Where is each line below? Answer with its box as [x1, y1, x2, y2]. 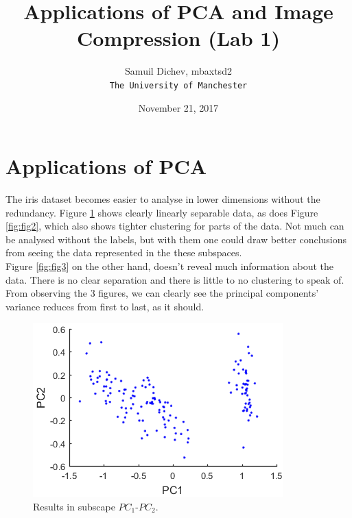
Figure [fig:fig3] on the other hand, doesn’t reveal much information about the [5, 259, 334, 273]
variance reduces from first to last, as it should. [5, 299, 204, 313]
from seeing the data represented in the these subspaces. [5, 245, 242, 260]
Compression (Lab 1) [77, 24, 280, 52]
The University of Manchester [109, 80, 248, 90]
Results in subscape [33, 500, 115, 514]
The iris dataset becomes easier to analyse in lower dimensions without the [5, 192, 320, 206]
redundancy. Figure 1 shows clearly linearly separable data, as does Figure [5, 205, 318, 219]
